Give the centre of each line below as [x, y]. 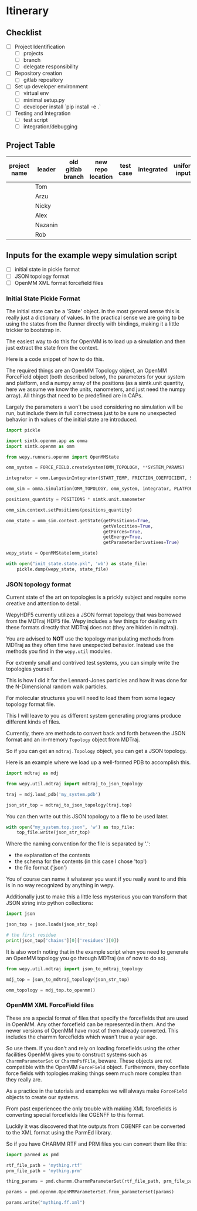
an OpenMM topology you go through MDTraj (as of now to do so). [86, 958]
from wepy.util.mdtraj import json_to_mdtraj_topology [74, 969]
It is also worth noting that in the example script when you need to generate [97, 951]
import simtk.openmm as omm [40, 446]
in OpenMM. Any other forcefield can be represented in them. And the [91, 1024]
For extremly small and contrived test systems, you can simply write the [93, 663]
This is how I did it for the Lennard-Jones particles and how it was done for [97, 681]
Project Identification [40, 47]
